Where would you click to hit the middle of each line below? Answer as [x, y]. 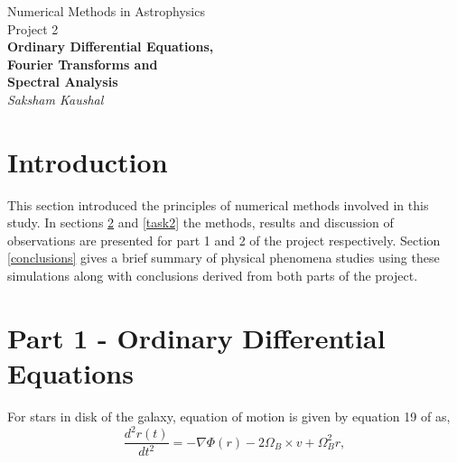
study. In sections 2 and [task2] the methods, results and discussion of [201, 222]
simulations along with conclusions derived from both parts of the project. [213, 276]
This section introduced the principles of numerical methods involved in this [218, 204]
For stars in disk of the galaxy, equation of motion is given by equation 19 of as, [229, 416]
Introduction [88, 161]
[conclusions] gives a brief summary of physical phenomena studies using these [224, 258]
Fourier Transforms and [83, 64]
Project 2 [33, 28]
